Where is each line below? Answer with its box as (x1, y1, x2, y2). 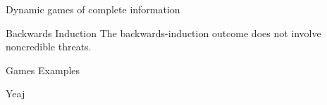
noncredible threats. (6, 39, 92, 54)
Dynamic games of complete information (6, 2, 180, 16)
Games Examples (6, 62, 80, 77)
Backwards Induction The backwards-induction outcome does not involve (6, 25, 321, 40)
